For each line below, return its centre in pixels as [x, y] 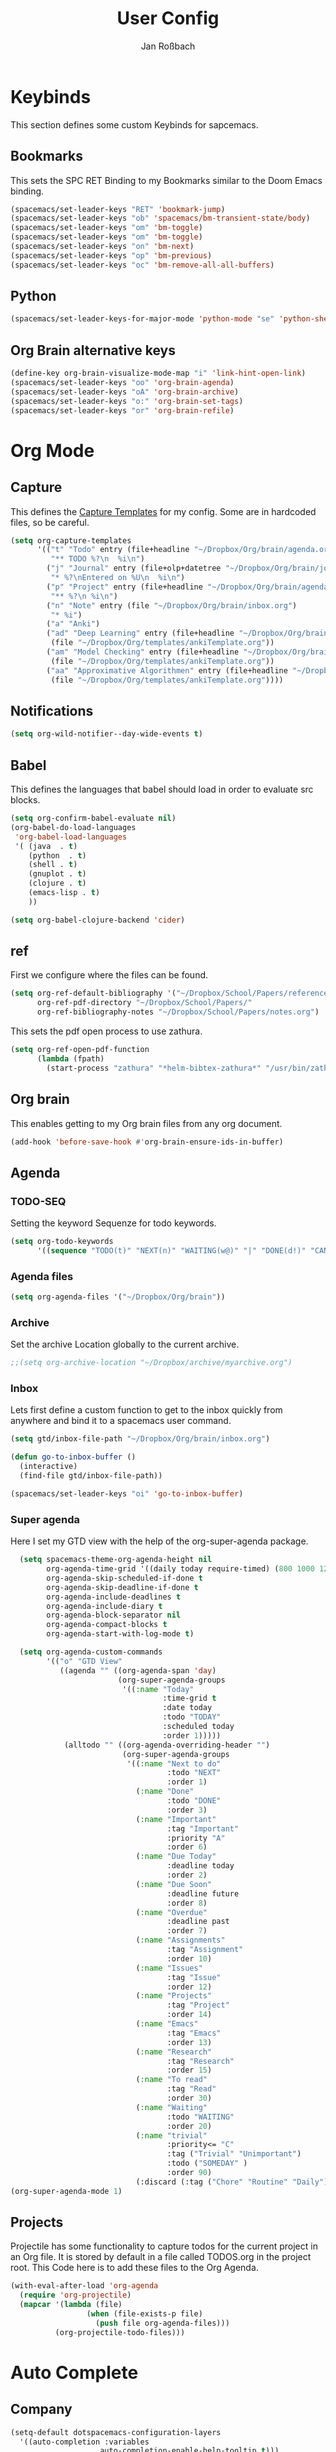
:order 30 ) [189, 2098]
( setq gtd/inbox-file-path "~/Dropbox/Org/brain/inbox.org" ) [140, 1439]
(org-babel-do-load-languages [73, 827]
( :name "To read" [171, 2080]
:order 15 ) [189, 2070]
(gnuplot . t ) [57, 874]
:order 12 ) [189, 1987]
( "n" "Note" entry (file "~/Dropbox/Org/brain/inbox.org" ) [172, 605]
